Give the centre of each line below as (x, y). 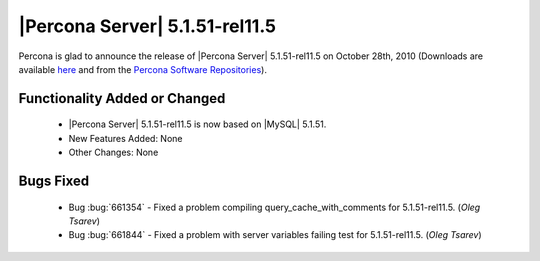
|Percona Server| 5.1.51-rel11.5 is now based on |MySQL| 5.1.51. (197, 124)
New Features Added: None (125, 138)
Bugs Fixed (54, 180)
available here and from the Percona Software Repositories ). (142, 69)
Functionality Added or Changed (122, 98)
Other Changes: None (113, 152)
